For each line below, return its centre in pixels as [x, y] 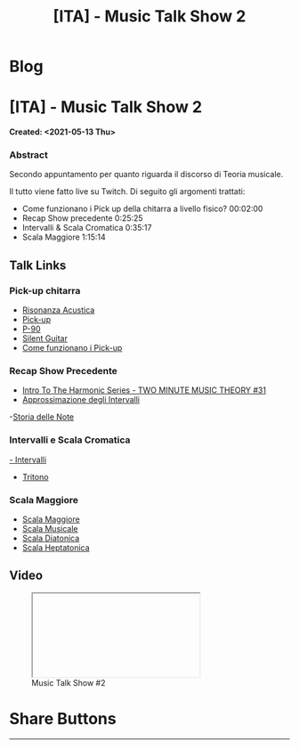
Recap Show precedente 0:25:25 [83, 218]
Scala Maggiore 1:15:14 [64, 237]
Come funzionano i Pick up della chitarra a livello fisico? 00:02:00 [142, 209]
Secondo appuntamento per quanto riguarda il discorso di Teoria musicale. [146, 175]
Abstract [29, 155]
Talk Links [38, 265]
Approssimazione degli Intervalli [81, 400]
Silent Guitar [45, 338]
